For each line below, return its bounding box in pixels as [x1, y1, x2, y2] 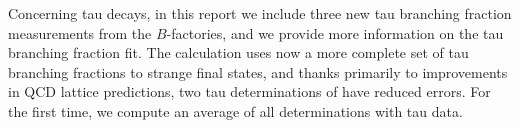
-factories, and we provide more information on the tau [166, 22, 504, 43]
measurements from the [8, 22, 152, 43]
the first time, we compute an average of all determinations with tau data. [8, 100, 463, 121]
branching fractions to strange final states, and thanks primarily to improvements [8, 61, 508, 82]
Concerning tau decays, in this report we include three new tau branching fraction [8, 3, 512, 23]
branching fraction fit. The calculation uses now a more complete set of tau [8, 42, 469, 63]
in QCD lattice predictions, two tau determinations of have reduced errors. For [8, 81, 491, 102]
